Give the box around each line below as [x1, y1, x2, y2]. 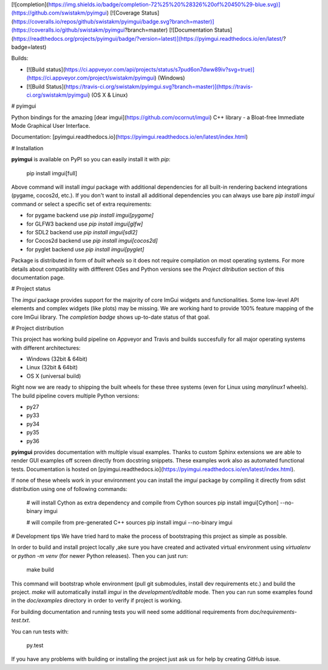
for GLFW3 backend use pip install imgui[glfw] [26, 220, 143, 228]
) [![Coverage [106, 9, 140, 16]
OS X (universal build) [26, 372, 81, 380]
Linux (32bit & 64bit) [26, 364, 78, 371]
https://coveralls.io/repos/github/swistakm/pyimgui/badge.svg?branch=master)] [13, 18, 215, 25]
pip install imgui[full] [26, 169, 78, 176]
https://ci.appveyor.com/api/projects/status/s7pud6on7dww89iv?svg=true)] [64, 66, 255, 73]
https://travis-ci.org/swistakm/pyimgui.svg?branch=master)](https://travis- [65, 83, 253, 90]
